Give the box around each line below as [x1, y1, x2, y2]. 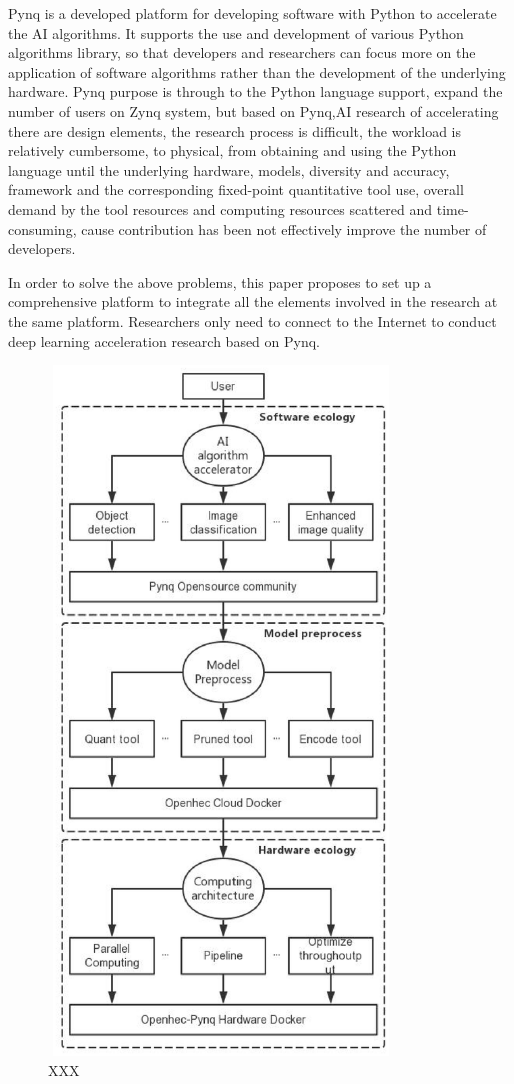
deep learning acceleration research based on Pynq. [8, 330, 321, 351]
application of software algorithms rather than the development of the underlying [8, 61, 506, 82]
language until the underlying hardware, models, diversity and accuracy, [8, 159, 450, 180]
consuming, [8, 218, 77, 239]
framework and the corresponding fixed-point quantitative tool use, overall [8, 179, 464, 200]
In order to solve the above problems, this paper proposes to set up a [8, 271, 432, 292]
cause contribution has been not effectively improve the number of [81, 218, 487, 239]
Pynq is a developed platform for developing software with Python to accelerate [8, 3, 497, 23]
